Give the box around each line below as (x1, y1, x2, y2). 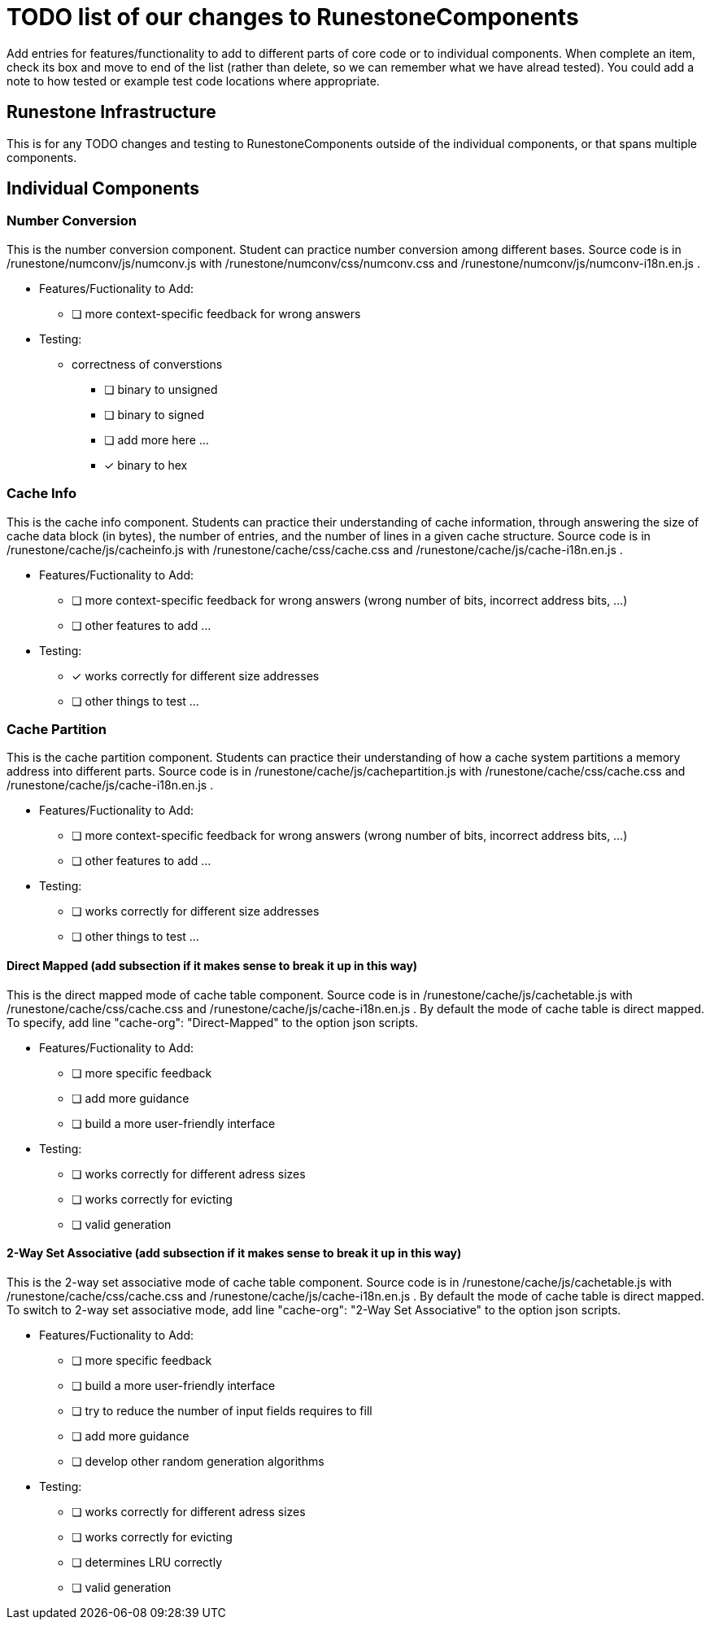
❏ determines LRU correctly (72, 1554, 223, 1569)
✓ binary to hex (104, 457, 188, 472)
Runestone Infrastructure (7, 102, 216, 123)
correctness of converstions (72, 356, 223, 371)
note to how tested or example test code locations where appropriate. (7, 73, 380, 88)
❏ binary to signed (104, 407, 205, 422)
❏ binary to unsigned (104, 382, 218, 396)
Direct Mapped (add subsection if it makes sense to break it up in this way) (7, 958, 418, 973)
